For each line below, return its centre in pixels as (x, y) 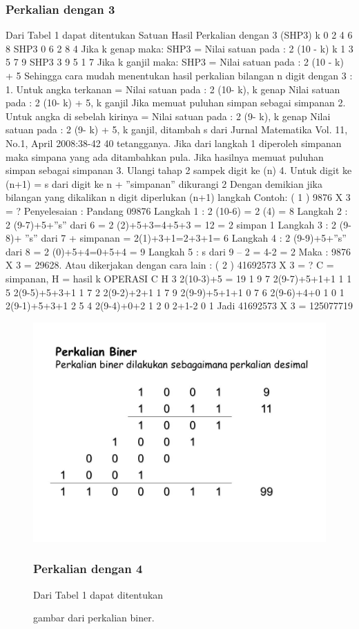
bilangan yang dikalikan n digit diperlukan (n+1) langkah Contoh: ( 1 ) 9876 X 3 (178, 197)
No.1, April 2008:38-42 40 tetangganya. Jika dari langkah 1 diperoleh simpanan (174, 143)
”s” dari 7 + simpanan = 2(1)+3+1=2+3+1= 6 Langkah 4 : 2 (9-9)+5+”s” (185, 238)
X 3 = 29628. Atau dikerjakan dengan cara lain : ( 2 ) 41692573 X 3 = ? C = (170, 265)
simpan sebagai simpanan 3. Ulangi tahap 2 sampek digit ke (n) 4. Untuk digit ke (179, 170)
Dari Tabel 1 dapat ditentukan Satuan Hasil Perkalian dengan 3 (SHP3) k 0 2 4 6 (179, 35)
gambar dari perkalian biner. (94, 618)
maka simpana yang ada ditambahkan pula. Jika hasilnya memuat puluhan (165, 156)
